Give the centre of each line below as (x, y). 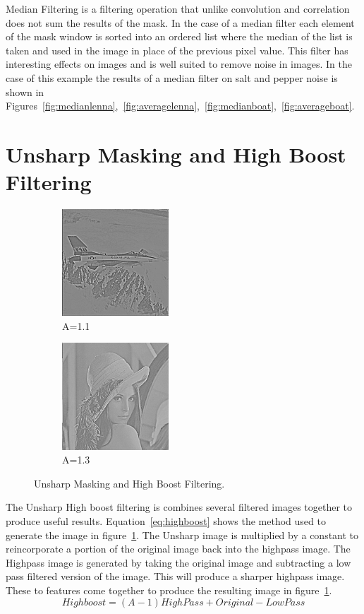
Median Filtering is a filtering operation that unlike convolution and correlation (178, 8)
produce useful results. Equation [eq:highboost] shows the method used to (166, 520)
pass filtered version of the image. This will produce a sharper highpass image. (175, 576)
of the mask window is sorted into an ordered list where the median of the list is (179, 36)
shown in (25, 91)
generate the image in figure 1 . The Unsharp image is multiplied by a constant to (182, 535)
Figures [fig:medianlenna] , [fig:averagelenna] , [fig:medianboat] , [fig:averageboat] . (180, 106)
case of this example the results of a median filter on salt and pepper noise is (172, 77)
